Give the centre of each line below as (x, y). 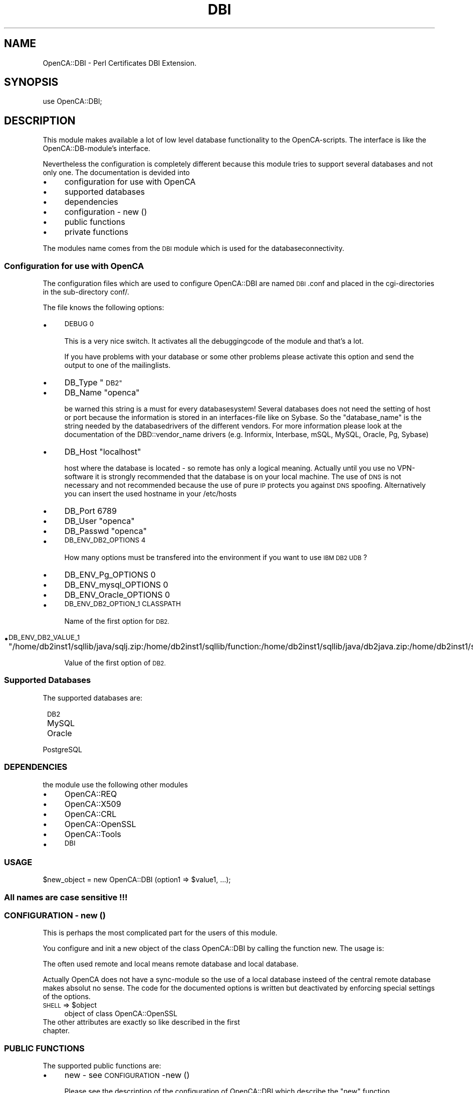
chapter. (56, 1031)
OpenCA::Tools (93, 834)
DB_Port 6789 (90, 511)
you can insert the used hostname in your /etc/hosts (151, 494)
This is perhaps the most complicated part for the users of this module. (160, 933)
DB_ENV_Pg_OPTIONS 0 (110, 575)
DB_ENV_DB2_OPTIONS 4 (105, 540)
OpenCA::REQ (91, 794)
